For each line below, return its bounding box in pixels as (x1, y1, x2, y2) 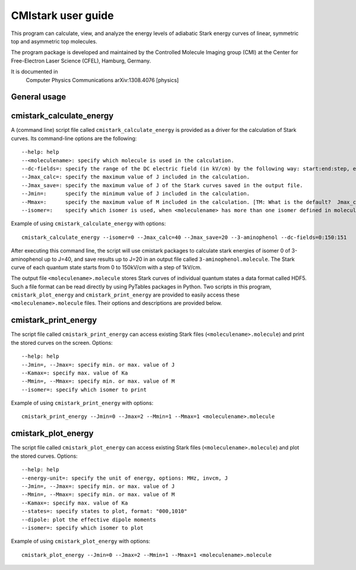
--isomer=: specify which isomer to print (21, 386, 147, 393)
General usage (11, 92, 66, 102)
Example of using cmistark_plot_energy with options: (11, 538, 151, 545)
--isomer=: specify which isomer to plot (21, 524, 144, 531)
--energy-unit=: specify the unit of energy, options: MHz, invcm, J (21, 474, 228, 481)
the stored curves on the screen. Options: (11, 339, 113, 346)
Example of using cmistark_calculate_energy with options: (11, 220, 166, 227)
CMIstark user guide (11, 9, 114, 22)
